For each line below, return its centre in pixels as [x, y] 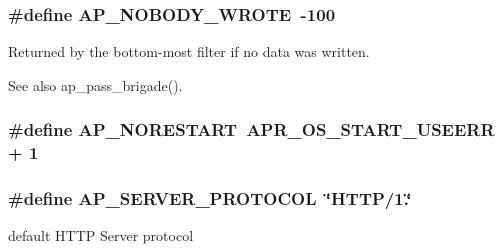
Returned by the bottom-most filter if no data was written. [189, 51]
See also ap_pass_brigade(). [95, 84]
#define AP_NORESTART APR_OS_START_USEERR [251, 129]
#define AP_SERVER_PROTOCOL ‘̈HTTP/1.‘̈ [210, 198]
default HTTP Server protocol [101, 235]
